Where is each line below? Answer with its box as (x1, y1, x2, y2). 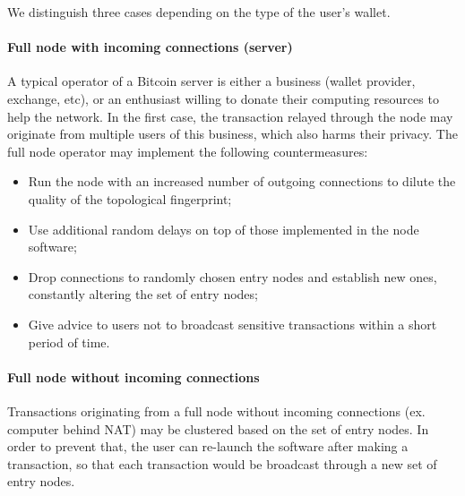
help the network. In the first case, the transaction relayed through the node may (7, 107, 453, 125)
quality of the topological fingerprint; (28, 189, 232, 208)
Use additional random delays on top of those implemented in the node (28, 219, 419, 238)
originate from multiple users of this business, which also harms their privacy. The (7, 124, 458, 143)
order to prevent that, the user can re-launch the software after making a (7, 437, 409, 456)
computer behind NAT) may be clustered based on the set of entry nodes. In (7, 419, 429, 438)
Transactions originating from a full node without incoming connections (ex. (7, 401, 426, 420)
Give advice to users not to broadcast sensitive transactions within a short (28, 314, 437, 333)
